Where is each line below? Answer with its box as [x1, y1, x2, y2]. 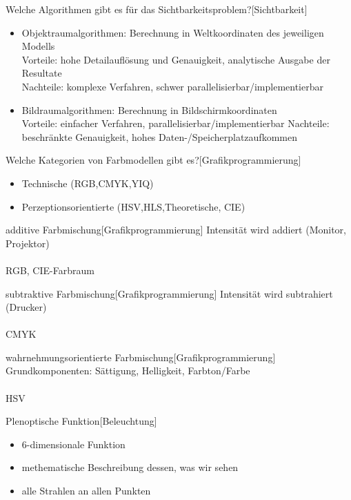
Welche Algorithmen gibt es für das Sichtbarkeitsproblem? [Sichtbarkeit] [6, 2, 308, 16]
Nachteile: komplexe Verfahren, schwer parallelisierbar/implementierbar [21, 79, 323, 93]
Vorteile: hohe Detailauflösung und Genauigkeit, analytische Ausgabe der [21, 52, 330, 66]
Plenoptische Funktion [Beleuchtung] [6, 414, 157, 428]
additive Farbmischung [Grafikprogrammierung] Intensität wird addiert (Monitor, [6, 222, 346, 237]
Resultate [21, 66, 62, 80]
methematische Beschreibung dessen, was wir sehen [21, 460, 239, 474]
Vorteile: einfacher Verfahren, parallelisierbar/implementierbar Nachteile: [21, 116, 330, 131]
